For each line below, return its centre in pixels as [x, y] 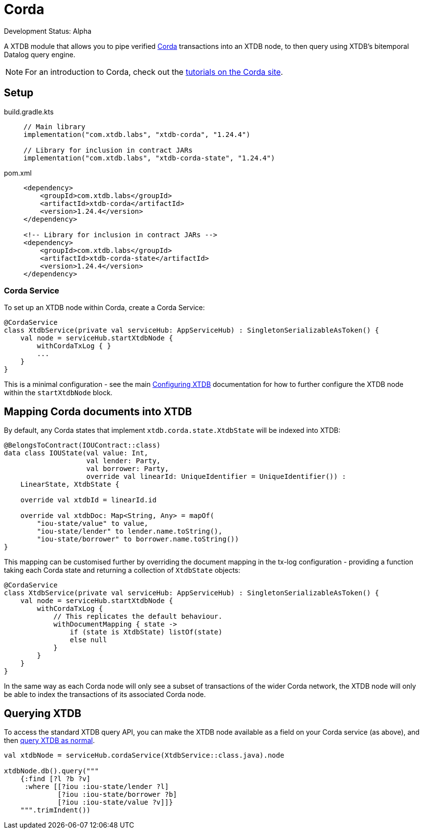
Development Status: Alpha [48, 31]
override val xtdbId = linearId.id [88, 500]
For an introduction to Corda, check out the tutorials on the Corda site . [154, 72]
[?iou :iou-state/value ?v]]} [115, 802]
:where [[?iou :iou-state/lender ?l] [97, 787]
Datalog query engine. [40, 54]
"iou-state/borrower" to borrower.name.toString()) [138, 539]
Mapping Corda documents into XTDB [98, 411]
